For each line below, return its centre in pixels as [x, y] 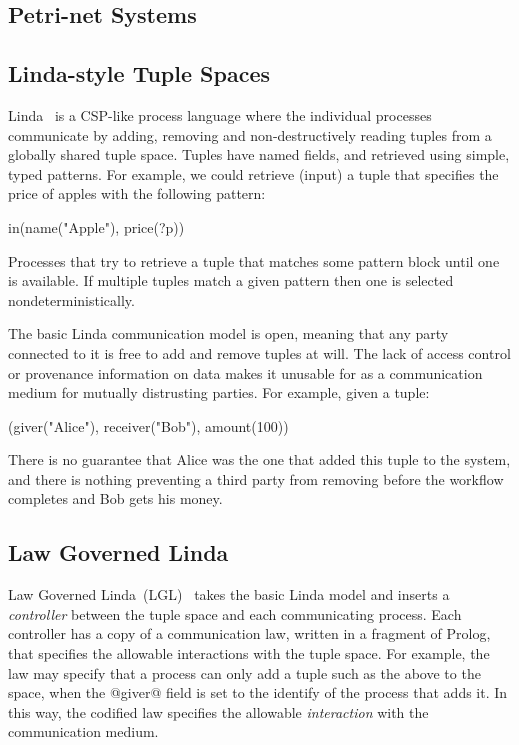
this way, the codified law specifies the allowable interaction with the [218, 711]
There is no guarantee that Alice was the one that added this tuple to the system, [259, 459]
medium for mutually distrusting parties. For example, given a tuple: [219, 392]
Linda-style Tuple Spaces [139, 73]
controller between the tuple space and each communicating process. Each [235, 613]
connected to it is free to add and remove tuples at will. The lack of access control [259, 352]
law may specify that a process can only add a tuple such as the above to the [244, 672]
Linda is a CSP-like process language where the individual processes [220, 114]
